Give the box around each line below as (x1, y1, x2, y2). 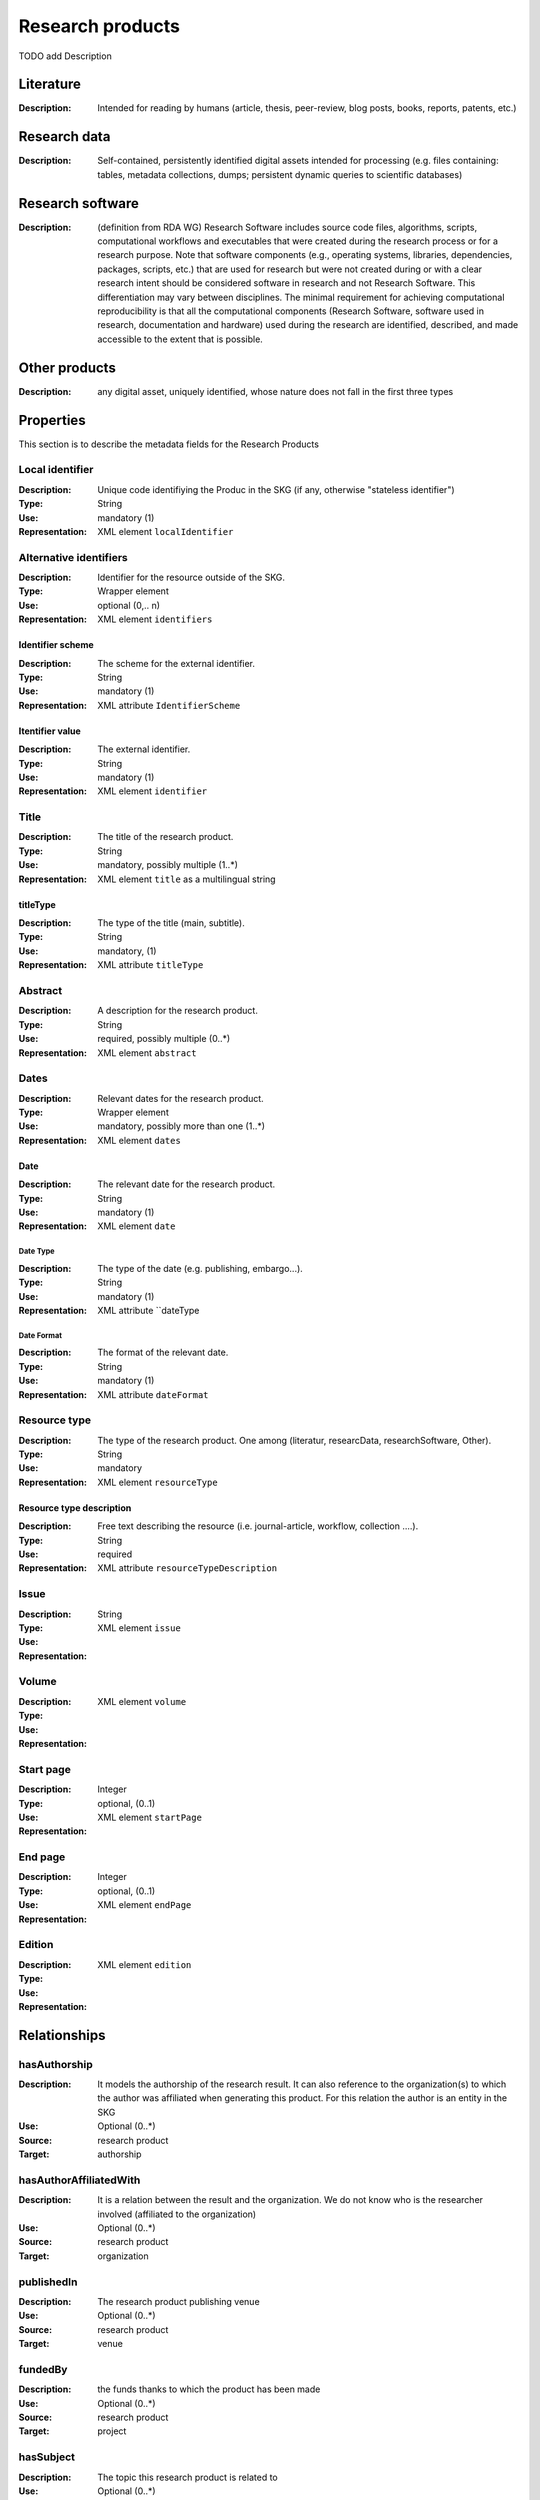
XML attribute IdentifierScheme (97, 699, 241, 711)
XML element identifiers (97, 613, 213, 625)
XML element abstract (97, 1046, 197, 1059)
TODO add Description (18, 50, 112, 62)
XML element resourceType (97, 1476, 219, 1488)
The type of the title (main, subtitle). (97, 917, 245, 929)
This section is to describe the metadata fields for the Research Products (18, 438, 320, 450)
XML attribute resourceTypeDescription (97, 1562, 278, 1574)
